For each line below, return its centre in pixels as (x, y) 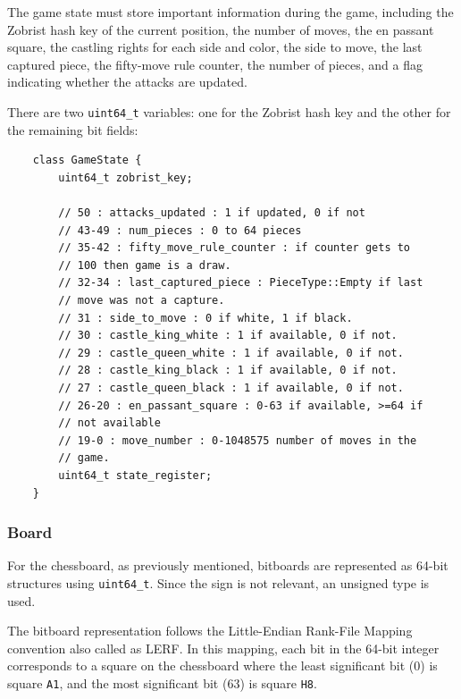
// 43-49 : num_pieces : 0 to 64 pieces (180, 230)
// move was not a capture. (142, 300)
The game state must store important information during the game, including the (230, 12)
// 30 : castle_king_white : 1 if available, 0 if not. (228, 336)
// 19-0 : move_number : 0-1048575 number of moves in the (238, 440)
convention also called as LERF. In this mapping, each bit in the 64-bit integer (223, 648)
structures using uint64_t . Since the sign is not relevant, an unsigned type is (218, 582)
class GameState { (87, 160)
